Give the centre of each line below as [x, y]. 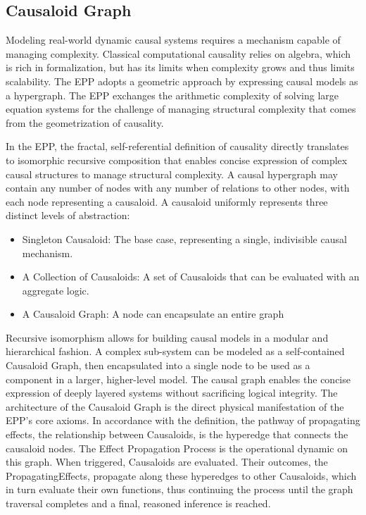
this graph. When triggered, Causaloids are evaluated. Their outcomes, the [167, 462]
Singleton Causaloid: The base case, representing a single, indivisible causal [184, 238]
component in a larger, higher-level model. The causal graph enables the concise [178, 379]
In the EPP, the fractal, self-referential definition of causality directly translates [177, 146]
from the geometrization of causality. [85, 122]
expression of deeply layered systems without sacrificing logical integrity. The [172, 393]
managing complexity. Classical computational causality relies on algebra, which [178, 53]
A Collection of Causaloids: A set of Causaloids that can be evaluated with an [191, 277]
